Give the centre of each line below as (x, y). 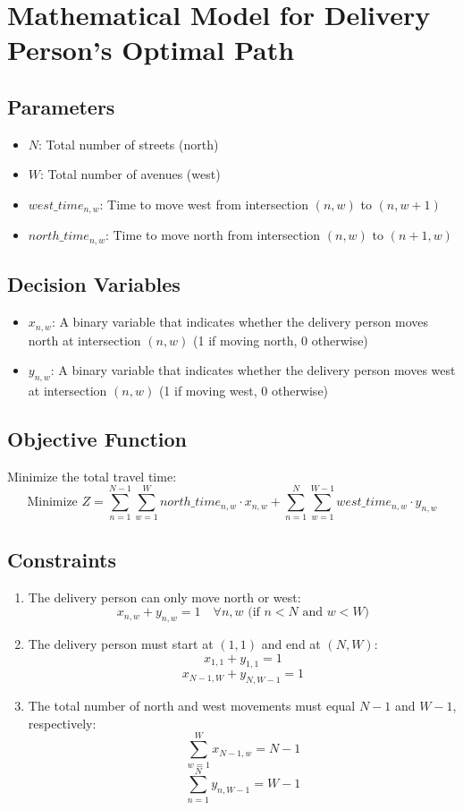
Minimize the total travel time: (92, 476)
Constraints (62, 559)
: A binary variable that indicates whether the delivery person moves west (253, 370)
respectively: (62, 723)
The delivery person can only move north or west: (164, 597)
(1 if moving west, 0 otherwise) (244, 390)
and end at (291, 644)
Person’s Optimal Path (151, 50)
